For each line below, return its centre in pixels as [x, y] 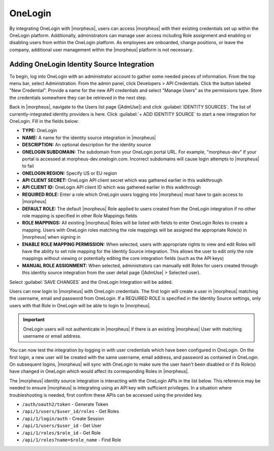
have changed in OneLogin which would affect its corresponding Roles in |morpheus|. [99, 371]
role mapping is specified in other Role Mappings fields [80, 216]
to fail [28, 166]
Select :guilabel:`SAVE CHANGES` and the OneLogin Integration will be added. [91, 282]
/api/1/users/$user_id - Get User [62, 426]
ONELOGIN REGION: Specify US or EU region [70, 173]
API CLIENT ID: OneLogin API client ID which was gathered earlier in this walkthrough [111, 187]
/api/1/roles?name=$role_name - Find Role [72, 440]
